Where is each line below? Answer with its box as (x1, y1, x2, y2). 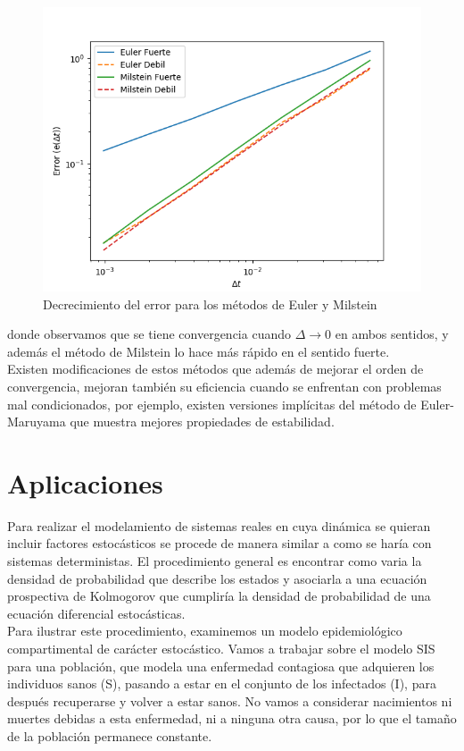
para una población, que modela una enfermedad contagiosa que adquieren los (7, 656, 435, 675)
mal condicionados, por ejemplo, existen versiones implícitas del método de (7, 394, 417, 413)
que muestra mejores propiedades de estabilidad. (70, 412, 335, 431)
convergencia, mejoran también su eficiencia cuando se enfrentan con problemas (7, 376, 442, 395)
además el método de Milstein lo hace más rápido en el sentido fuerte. (7, 342, 390, 360)
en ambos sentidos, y (335, 325, 449, 343)
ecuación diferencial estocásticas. (7, 603, 186, 622)
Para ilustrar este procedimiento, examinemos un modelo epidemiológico (7, 621, 402, 640)
